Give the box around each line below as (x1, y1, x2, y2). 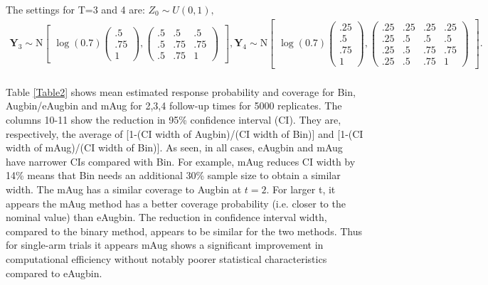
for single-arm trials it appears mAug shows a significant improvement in (6, 237, 324, 252)
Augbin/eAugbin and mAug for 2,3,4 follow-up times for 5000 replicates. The (6, 98, 342, 113)
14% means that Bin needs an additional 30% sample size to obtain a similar (6, 168, 341, 183)
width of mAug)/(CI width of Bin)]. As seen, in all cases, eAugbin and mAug (6, 140, 343, 155)
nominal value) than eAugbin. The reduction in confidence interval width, (6, 210, 327, 225)
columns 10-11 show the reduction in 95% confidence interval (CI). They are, (6, 112, 341, 127)
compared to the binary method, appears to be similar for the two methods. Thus (6, 223, 363, 238)
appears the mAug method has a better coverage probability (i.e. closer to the (6, 195, 346, 210)
